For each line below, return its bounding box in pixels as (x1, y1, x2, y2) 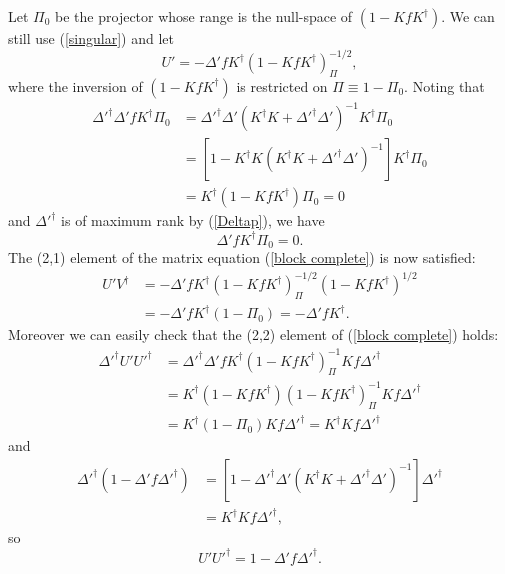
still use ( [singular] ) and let (8, 28, 174, 48)
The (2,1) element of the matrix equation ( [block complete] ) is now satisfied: (8, 247, 476, 268)
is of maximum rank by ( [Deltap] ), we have (61, 210, 325, 231)
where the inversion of (8, 75, 143, 96)
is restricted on (236, 75, 328, 96)
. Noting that (404, 75, 485, 96)
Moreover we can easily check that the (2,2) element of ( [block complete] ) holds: (8, 324, 499, 345)
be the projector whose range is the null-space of (55, 6, 353, 26)
